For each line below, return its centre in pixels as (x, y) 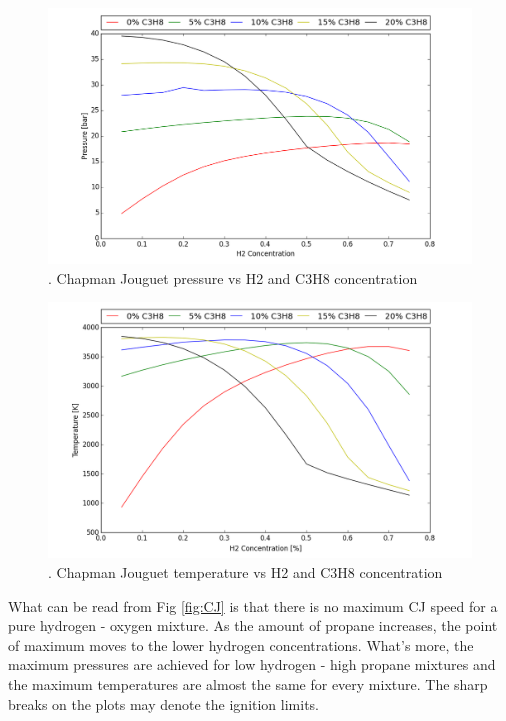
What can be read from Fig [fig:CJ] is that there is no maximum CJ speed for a (253, 605)
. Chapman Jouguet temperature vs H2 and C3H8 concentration (245, 571)
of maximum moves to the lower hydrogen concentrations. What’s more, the (241, 644)
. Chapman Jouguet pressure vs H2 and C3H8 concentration (233, 277)
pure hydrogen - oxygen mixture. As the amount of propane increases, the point (253, 625)
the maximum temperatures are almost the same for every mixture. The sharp (248, 683)
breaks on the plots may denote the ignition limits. (163, 703)
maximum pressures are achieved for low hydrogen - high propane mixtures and (252, 664)
